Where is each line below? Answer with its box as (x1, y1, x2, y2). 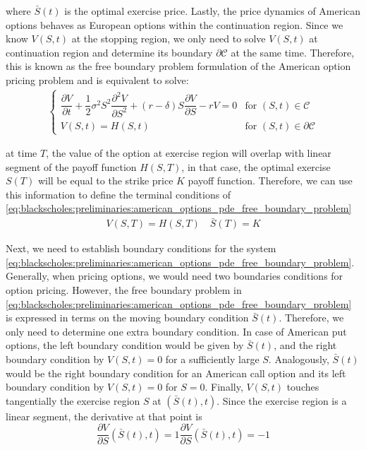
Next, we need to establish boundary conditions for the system (6, 241, 276, 256)
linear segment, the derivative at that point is (6, 408, 202, 423)
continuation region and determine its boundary (6, 45, 213, 59)
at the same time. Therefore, (231, 45, 355, 59)
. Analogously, (268, 352, 329, 367)
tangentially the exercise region (6, 393, 140, 408)
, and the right (274, 338, 337, 353)
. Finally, (205, 379, 243, 394)
